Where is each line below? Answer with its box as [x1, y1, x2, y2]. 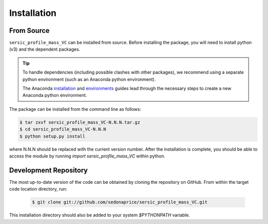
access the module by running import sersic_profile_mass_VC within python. [9, 153, 166, 159]
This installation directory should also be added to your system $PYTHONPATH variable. [9, 212, 191, 218]
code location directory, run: [9, 186, 67, 192]
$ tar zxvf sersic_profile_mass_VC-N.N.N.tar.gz [19, 119, 140, 125]
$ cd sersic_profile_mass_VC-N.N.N [19, 127, 106, 132]
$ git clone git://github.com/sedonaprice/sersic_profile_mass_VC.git [32, 199, 208, 205]
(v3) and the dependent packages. [9, 46, 80, 52]
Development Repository [9, 166, 88, 174]
